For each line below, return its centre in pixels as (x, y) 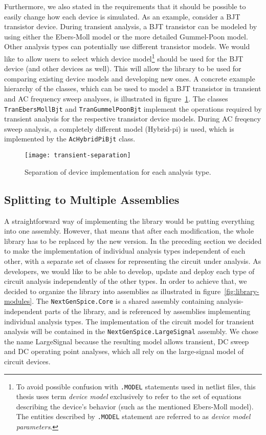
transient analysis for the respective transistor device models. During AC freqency (132, 119)
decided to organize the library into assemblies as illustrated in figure (113, 291)
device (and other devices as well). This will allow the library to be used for (123, 68)
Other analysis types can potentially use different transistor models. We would (127, 46)
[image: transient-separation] (78, 156)
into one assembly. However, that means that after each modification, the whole (129, 231)
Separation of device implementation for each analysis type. (118, 171)
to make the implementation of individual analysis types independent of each (125, 251)
